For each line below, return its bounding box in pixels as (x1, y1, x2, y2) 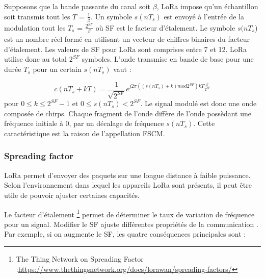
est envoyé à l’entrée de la (164, 11, 244, 21)
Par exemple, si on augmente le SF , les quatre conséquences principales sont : (4, 229, 246, 239)
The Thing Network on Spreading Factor (16, 253, 144, 264)
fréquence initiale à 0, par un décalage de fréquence (4, 118, 164, 129)
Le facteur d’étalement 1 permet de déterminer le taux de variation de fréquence (4, 207, 255, 219)
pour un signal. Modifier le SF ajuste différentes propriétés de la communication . (4, 218, 258, 229)
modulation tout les (4, 22, 66, 33)
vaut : (113, 64, 131, 74)
